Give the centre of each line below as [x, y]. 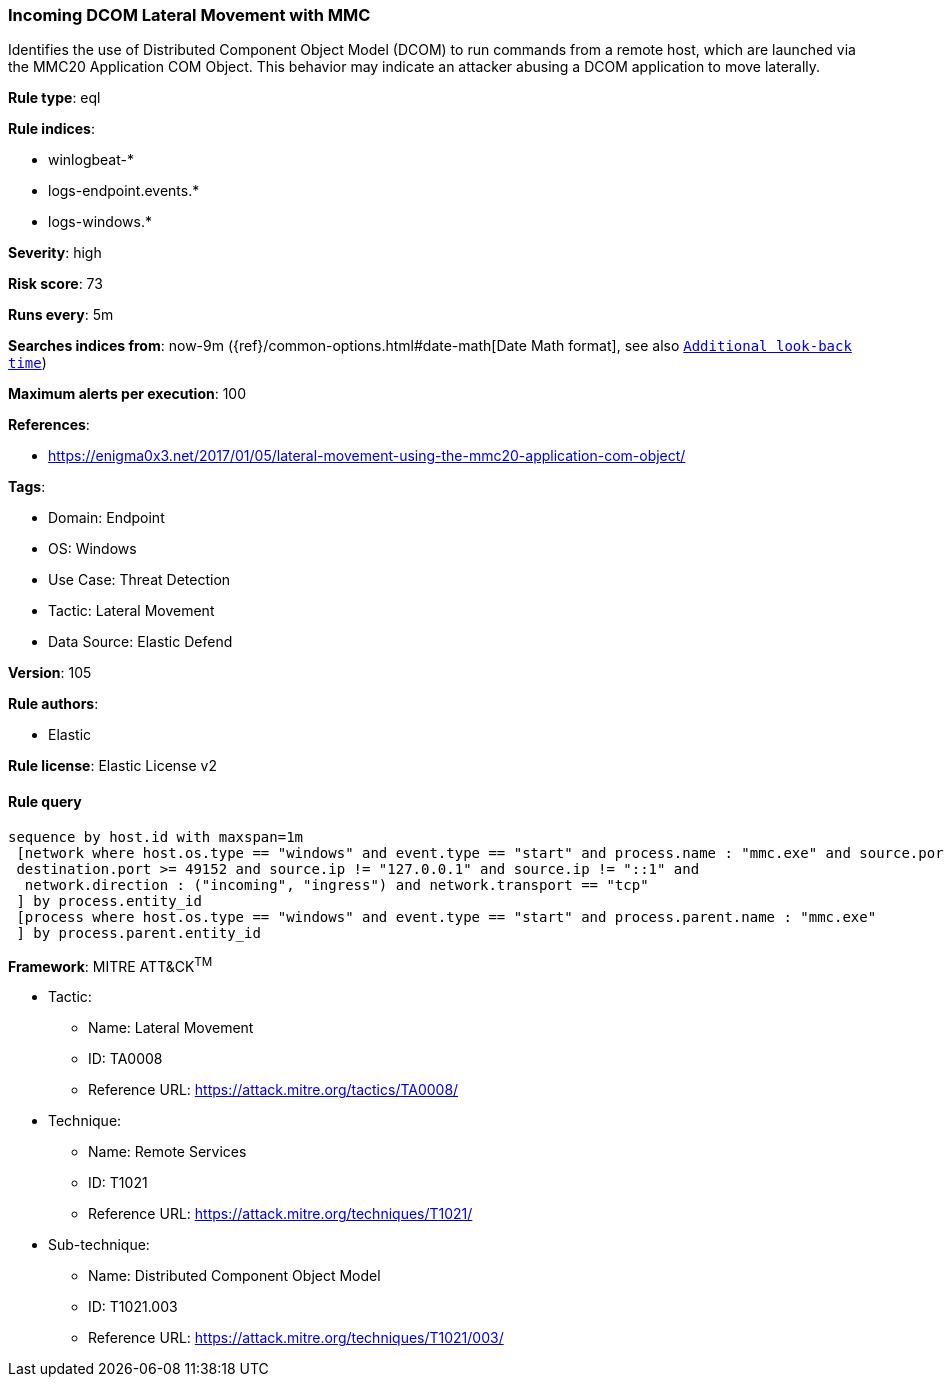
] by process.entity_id [109, 900]
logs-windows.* [100, 222]
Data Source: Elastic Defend [140, 642]
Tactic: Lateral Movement [131, 611]
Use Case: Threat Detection [139, 580]
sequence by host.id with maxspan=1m [156, 836]
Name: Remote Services [167, 1152]
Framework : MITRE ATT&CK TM [110, 964]
